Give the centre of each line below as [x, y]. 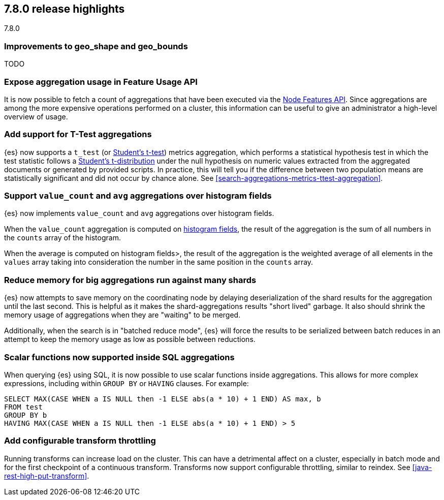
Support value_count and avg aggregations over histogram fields [138, 196]
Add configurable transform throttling [80, 441]
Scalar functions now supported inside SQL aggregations [119, 357]
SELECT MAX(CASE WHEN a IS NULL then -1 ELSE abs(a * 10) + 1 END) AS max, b [163, 399]
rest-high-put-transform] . [47, 476]
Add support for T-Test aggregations [78, 134]
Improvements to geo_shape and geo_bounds [96, 46]
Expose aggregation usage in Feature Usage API [101, 82]
